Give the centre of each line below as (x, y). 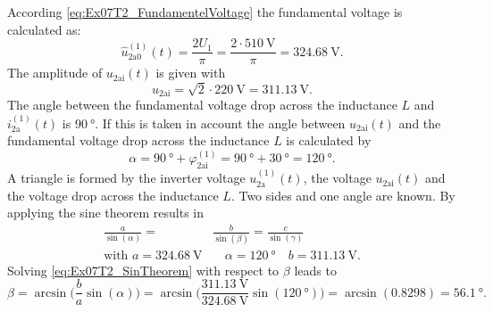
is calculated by (329, 140)
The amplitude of (55, 73)
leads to (315, 270)
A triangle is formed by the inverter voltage (126, 178)
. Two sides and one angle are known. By (343, 195)
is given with (191, 73)
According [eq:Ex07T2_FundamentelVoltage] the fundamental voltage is (205, 12)
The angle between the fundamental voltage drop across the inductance (202, 105)
